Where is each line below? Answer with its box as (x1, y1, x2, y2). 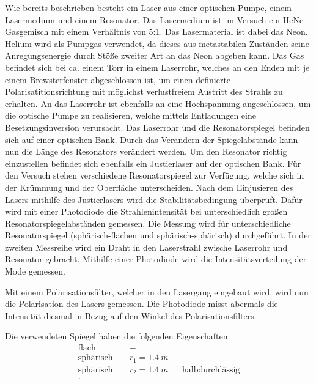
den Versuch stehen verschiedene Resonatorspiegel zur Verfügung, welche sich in (5, 169, 304, 182)
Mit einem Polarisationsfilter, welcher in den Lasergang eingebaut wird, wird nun (5, 285, 309, 298)
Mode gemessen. (5, 265, 65, 278)
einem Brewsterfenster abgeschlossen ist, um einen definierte (5, 73, 231, 86)
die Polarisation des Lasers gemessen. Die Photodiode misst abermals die (5, 297, 278, 310)
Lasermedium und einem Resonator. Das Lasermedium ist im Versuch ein (5, 13, 281, 26)
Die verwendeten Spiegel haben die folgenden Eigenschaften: (5, 330, 230, 342)
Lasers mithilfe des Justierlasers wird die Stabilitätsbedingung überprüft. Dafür (5, 193, 303, 205)
